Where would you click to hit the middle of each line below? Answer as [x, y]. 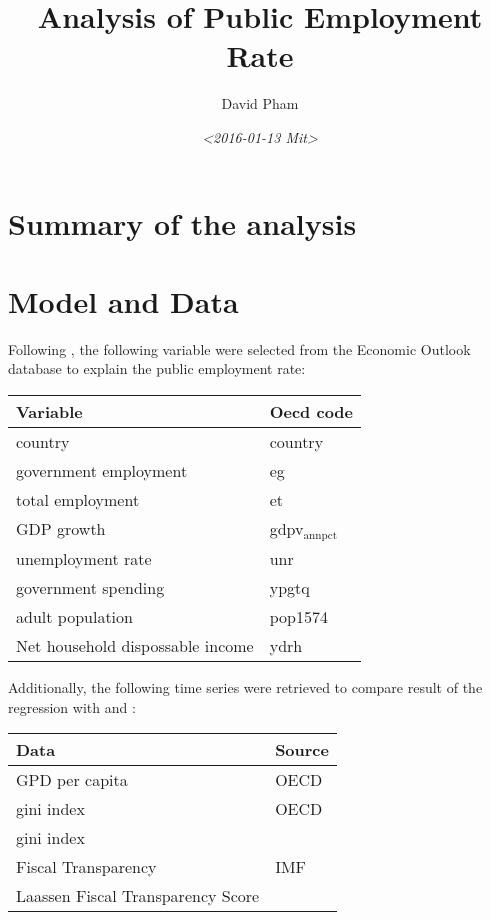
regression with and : [72, 706]
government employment [102, 470]
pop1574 [298, 616]
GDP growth [61, 529]
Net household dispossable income [135, 645]
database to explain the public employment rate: [157, 368]
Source [302, 750]
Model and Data [123, 300]
